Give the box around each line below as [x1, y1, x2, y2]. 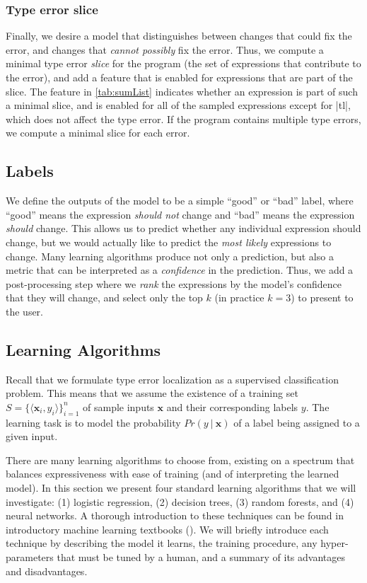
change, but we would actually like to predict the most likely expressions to [6, 234, 332, 249]
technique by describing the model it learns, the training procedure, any [6, 536, 318, 550]
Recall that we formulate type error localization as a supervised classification [6, 371, 339, 386]
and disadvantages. [6, 563, 88, 578]
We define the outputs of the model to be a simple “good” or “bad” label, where [6, 193, 354, 208]
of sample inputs [83, 399, 154, 414]
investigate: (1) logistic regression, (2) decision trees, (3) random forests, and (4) [6, 494, 354, 509]
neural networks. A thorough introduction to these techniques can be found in [6, 508, 344, 523]
